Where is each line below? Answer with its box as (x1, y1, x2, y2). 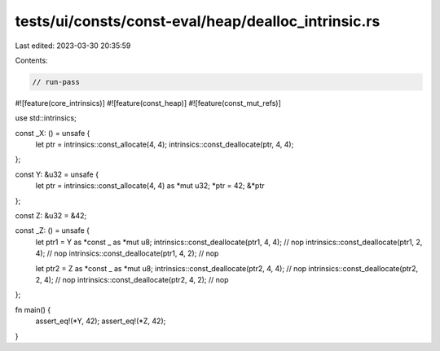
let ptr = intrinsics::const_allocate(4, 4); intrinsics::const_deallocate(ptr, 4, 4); (35, 139, 294, 150)
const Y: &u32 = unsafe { (15, 169, 99, 179)
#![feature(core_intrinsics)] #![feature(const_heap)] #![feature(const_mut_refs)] (15, 98, 281, 107)
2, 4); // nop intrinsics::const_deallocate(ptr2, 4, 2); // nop (35, 274, 229, 284)
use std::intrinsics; (15, 113, 77, 123)
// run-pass (32, 77, 81, 86)
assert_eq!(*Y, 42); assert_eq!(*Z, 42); (35, 316, 166, 326)
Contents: (15, 55, 48, 65)
